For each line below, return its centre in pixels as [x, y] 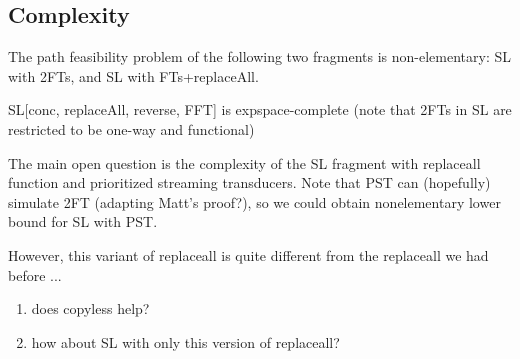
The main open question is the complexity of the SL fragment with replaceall [244, 162]
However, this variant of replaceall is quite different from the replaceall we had [248, 254]
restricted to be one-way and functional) [131, 128]
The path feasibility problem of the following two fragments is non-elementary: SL [259, 56]
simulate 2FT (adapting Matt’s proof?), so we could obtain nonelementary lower [254, 201]
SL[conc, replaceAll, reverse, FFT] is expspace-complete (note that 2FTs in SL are [260, 109]
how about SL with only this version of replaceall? [185, 341]
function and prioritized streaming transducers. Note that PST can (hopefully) [249, 182]
